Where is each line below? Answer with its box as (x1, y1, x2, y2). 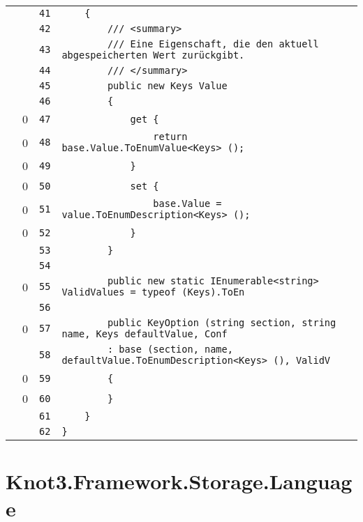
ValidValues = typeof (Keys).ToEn (61, 286, 245, 298)
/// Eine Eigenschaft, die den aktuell (107, 38, 319, 49)
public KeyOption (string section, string (107, 317, 336, 328)
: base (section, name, (107, 344, 233, 355)
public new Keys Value (107, 80, 228, 91)
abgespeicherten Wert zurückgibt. (61, 49, 245, 61)
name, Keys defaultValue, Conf (61, 328, 228, 339)
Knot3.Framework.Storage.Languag (6, 467, 353, 496)
